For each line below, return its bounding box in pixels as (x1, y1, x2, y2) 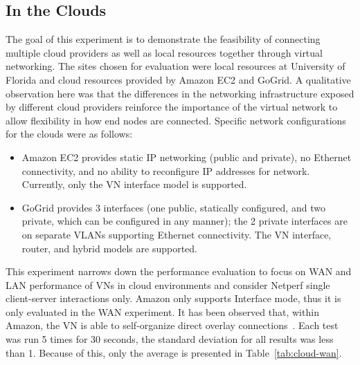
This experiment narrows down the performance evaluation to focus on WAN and (6, 264, 352, 279)
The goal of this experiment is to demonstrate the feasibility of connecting (6, 32, 321, 46)
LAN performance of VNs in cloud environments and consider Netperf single (6, 277, 330, 292)
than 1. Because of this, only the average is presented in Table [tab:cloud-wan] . (6, 345, 342, 359)
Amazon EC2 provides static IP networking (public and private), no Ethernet (21, 149, 352, 164)
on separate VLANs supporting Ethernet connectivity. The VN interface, (21, 227, 332, 241)
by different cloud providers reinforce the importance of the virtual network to (6, 100, 338, 114)
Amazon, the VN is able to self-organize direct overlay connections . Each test (6, 318, 339, 333)
